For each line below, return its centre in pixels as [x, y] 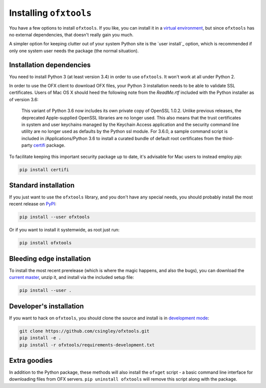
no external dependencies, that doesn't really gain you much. [71, 35]
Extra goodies [31, 360]
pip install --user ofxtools [55, 217]
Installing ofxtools [50, 13]
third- [228, 138]
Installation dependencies [50, 65]
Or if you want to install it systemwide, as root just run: [64, 230]
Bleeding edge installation [50, 258]
